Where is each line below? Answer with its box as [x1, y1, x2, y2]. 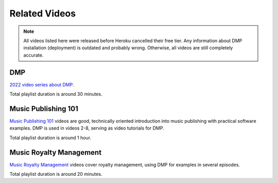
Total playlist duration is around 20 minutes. [9, 171, 102, 177]
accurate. [23, 52, 44, 58]
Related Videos [9, 8, 76, 19]
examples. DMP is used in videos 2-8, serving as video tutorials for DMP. [9, 125, 164, 131]
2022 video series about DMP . [9, 81, 74, 87]
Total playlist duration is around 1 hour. [9, 134, 92, 141]
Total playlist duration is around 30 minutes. [9, 91, 102, 97]
